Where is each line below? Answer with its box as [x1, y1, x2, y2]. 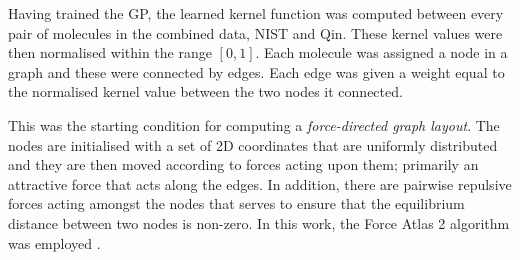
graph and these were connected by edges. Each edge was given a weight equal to [8, 61, 505, 82]
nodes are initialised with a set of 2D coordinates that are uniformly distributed [8, 134, 498, 155]
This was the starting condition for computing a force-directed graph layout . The [8, 114, 500, 135]
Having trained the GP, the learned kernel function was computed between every [8, 3, 504, 23]
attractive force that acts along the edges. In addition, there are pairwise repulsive [8, 173, 512, 194]
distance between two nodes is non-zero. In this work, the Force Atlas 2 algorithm [8, 212, 510, 233]
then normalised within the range [8, 42, 212, 63]
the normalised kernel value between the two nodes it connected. [8, 81, 403, 102]
